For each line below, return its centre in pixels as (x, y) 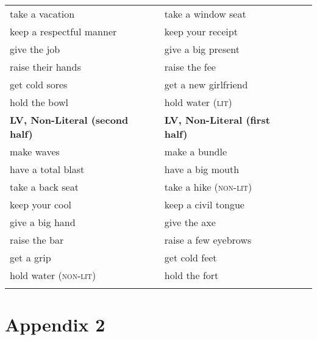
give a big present (202, 49)
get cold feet (191, 257)
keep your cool (41, 204)
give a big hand (43, 222)
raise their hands (45, 67)
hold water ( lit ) (198, 102)
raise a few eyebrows (208, 240)
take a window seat (205, 14)
